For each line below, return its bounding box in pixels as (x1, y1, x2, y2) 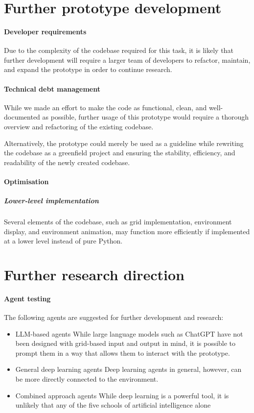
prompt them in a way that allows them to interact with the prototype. (15, 347, 230, 358)
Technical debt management (4, 83, 100, 94)
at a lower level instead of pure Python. (4, 236, 123, 246)
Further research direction (4, 265, 185, 285)
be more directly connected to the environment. (15, 373, 159, 384)
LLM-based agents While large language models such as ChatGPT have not (15, 328, 243, 339)
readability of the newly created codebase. (4, 157, 130, 167)
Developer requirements (4, 26, 87, 36)
